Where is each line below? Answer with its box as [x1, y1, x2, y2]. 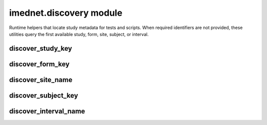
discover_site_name [9, 75, 73, 84]
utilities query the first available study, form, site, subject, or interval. [9, 31, 149, 37]
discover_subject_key [9, 91, 79, 99]
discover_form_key [9, 60, 70, 68]
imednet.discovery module [9, 7, 123, 18]
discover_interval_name [9, 107, 86, 115]
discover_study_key [9, 44, 72, 53]
